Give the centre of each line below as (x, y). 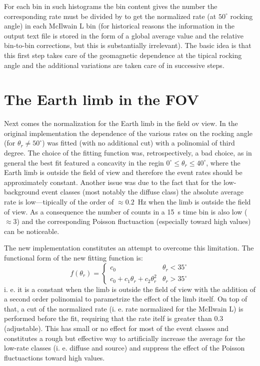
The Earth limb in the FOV (101, 99)
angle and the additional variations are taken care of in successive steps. (114, 65)
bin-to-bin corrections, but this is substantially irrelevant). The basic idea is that (128, 45)
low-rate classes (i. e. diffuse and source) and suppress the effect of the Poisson (124, 348)
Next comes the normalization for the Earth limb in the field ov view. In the (121, 123)
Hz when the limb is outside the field (194, 202)
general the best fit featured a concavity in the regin (84, 162)
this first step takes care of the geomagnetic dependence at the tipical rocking (123, 55)
